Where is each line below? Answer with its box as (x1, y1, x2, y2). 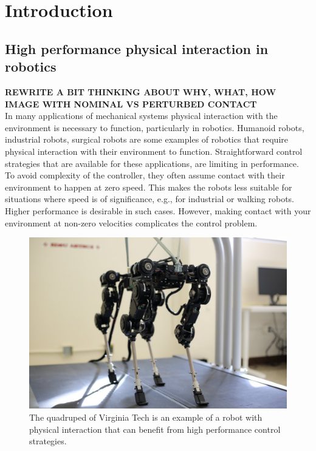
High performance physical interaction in (5, 39, 269, 58)
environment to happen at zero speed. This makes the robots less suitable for (5, 180, 292, 193)
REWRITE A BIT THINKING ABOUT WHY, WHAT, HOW (5, 85, 276, 98)
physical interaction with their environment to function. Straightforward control (5, 144, 303, 157)
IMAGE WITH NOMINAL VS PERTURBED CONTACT (5, 97, 257, 110)
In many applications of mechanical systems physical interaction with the (5, 109, 278, 122)
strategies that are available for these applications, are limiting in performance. (5, 157, 299, 169)
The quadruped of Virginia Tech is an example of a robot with (29, 411, 263, 424)
